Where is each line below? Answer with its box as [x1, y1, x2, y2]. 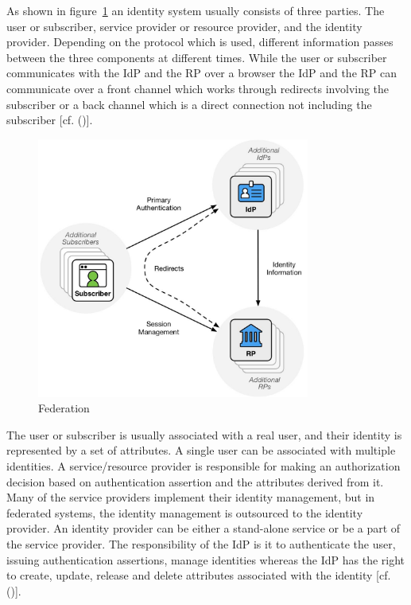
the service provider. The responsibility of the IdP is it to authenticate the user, [6, 536, 396, 552]
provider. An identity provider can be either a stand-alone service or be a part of [6, 520, 401, 537]
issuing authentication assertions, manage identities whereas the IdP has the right [6, 551, 405, 568]
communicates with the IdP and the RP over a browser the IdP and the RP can [6, 64, 397, 81]
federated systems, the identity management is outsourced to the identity [6, 504, 363, 521]
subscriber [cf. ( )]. [6, 111, 93, 128]
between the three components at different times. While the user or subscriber [6, 49, 387, 65]
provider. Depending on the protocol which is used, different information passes [6, 33, 394, 50]
